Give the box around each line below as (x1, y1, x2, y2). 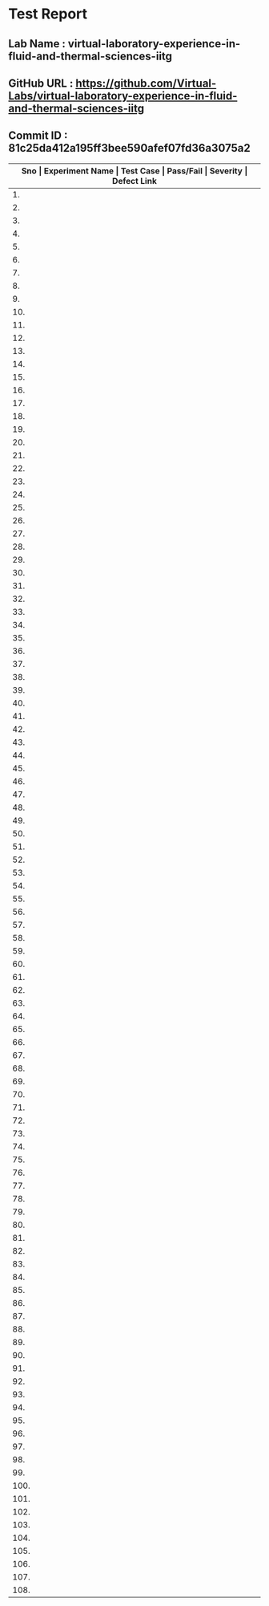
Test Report (8, 5, 88, 23)
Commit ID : (8, 129, 68, 143)
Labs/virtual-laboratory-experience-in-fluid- (8, 89, 238, 103)
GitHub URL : (8, 76, 74, 90)
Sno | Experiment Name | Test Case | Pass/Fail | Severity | (21, 165, 248, 177)
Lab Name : (8, 37, 66, 51)
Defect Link (111, 175, 158, 186)
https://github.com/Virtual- (75, 76, 217, 90)
